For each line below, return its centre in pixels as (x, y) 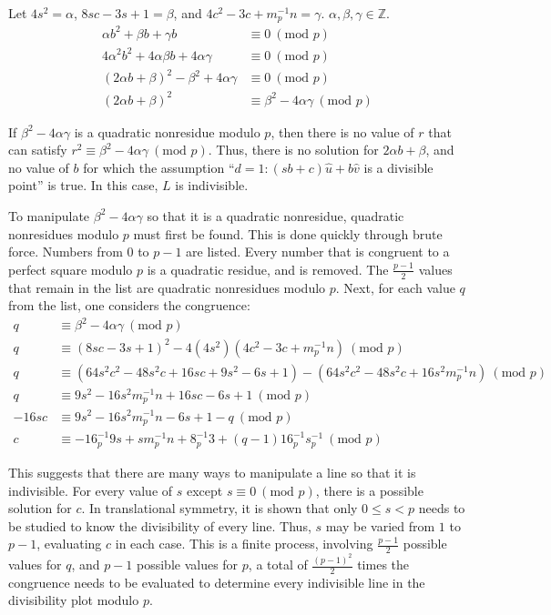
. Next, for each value (395, 287)
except (204, 490)
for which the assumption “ (159, 167)
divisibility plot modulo (74, 600)
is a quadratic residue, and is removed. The (268, 269)
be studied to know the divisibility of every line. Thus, (160, 525)
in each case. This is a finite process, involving (244, 544)
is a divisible (398, 167)
